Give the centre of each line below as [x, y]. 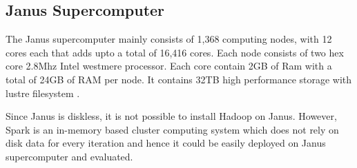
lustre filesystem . [43, 93]
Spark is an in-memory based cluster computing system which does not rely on [172, 129]
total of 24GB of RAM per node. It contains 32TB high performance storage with [179, 79]
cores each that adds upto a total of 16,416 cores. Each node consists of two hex [175, 52]
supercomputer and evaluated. [69, 156]
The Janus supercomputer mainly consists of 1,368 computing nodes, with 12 [169, 39]
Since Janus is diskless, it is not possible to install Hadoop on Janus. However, [171, 116]
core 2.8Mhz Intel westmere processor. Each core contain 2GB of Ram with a [169, 66]
